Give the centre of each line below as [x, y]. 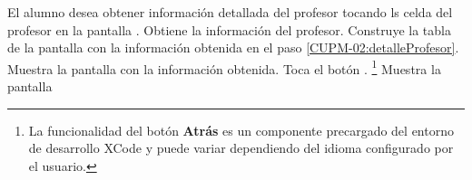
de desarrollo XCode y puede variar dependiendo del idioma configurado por [241, 148]
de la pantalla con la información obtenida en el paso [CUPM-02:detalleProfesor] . [233, 47]
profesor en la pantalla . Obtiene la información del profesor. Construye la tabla [229, 29]
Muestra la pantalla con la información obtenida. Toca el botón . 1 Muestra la [224, 67]
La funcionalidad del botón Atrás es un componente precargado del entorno [241, 130]
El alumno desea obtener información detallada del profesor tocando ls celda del [230, 12]
